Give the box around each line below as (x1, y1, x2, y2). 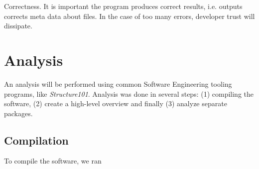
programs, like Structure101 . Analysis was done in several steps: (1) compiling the (4, 88, 254, 99)
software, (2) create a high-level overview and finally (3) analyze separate (4, 98, 227, 109)
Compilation (4, 132, 69, 148)
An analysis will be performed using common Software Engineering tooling (4, 78, 232, 89)
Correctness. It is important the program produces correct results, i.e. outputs (4, 1, 243, 11)
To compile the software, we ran (4, 156, 102, 166)
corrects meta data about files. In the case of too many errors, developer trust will (4, 10, 255, 21)
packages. (4, 108, 33, 118)
